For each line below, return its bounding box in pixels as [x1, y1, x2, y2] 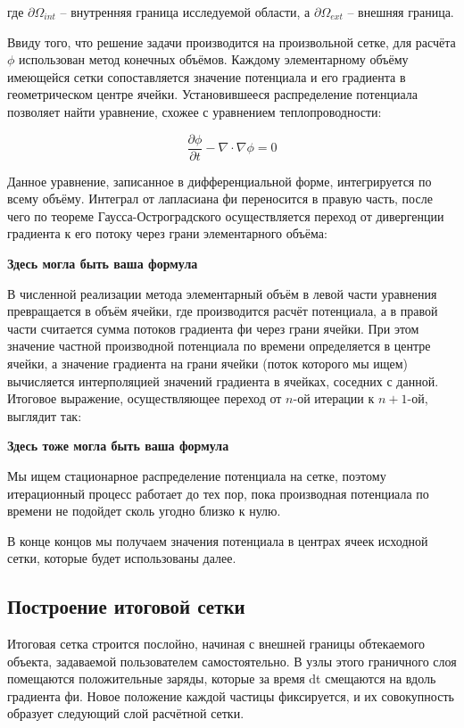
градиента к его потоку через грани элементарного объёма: [7, 224, 327, 243]
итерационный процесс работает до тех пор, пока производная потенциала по [7, 484, 429, 502]
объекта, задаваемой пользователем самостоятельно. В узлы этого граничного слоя [7, 651, 457, 670]
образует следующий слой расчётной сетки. [7, 704, 244, 723]
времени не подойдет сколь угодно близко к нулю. [7, 501, 281, 520]
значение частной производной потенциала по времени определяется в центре [7, 336, 431, 355]
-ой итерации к [293, 389, 375, 408]
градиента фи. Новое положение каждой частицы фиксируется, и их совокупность [7, 686, 454, 705]
